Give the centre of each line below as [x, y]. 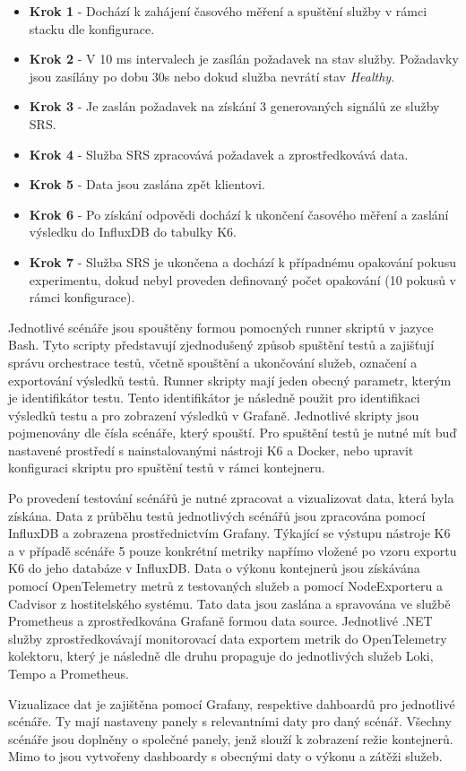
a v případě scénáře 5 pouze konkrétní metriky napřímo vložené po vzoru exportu [233, 550]
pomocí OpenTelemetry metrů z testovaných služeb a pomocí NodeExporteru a [226, 586]
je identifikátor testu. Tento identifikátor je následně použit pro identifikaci [214, 398]
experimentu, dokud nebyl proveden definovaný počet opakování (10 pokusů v [243, 279]
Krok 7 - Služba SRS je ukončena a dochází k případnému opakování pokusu [242, 261]
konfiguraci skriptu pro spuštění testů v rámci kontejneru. [167, 468]
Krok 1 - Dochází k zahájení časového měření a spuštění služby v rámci [228, 11]
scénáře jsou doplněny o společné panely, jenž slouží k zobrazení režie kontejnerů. [231, 738]
